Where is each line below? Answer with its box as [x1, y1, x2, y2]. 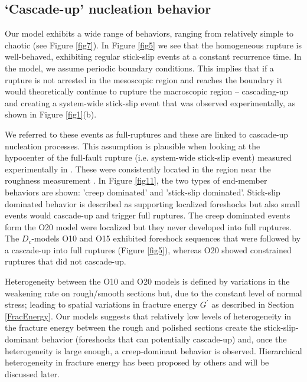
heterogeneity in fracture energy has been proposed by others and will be [5, 356, 269, 368]
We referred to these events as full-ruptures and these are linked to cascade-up [5, 128, 289, 140]
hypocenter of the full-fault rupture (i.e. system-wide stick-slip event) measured [5, 151, 292, 164]
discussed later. [5, 367, 60, 380]
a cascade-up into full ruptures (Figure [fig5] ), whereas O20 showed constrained [5, 243, 292, 256]
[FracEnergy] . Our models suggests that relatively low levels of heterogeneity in [5, 309, 292, 322]
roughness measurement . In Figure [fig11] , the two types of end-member [5, 174, 267, 187]
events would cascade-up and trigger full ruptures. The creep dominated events [5, 209, 290, 221]
